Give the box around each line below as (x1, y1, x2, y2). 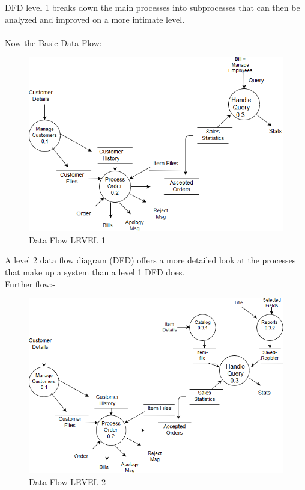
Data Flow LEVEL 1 (29, 233, 106, 246)
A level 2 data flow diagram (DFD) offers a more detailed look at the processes (5, 254, 296, 266)
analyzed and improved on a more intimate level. (5, 13, 185, 25)
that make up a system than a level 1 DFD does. (5, 265, 185, 278)
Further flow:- (5, 277, 55, 290)
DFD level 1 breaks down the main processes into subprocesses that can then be (5, 1, 300, 13)
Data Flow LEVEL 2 (29, 475, 106, 488)
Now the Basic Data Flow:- (5, 36, 105, 49)
